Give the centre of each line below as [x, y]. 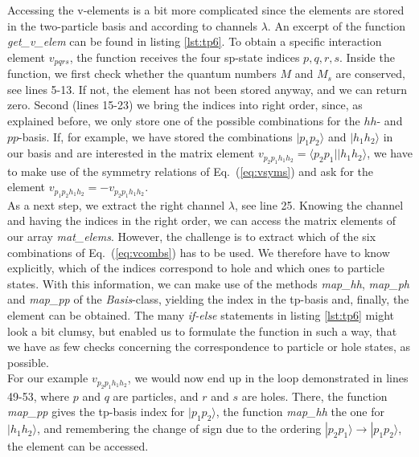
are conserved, [370, 73]
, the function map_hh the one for [300, 412]
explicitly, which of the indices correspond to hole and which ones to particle [196, 268]
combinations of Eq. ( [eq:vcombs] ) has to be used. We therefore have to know [199, 252]
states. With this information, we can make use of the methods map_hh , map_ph [208, 283]
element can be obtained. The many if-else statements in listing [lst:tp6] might [201, 314]
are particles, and [156, 396]
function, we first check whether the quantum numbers [142, 73]
